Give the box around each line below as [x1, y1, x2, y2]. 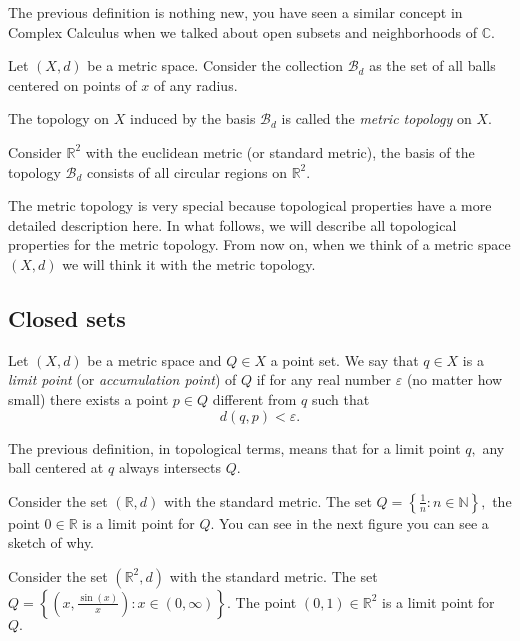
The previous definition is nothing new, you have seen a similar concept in [8, 2, 463, 22]
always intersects [118, 457, 222, 478]
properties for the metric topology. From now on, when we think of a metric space [8, 234, 511, 255]
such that [311, 388, 370, 409]
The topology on [8, 108, 110, 129]
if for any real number [256, 369, 392, 390]
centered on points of [8, 74, 137, 95]
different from [212, 388, 297, 409]
